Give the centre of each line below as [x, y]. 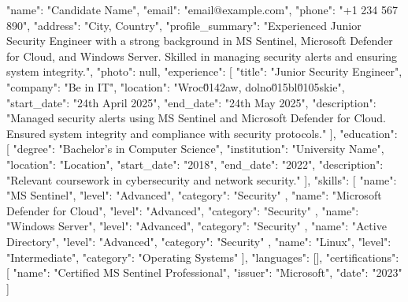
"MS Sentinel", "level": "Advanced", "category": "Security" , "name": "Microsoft [194, 195]
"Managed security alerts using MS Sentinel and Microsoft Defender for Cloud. [196, 118]
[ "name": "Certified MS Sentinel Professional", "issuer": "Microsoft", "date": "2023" [204, 272]
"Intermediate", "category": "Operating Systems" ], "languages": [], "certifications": [203, 257]
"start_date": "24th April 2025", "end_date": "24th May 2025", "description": [191, 102]
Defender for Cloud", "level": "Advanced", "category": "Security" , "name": [183, 210]
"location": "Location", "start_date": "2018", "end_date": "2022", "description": [195, 164]
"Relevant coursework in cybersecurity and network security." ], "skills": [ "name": [202, 179]
